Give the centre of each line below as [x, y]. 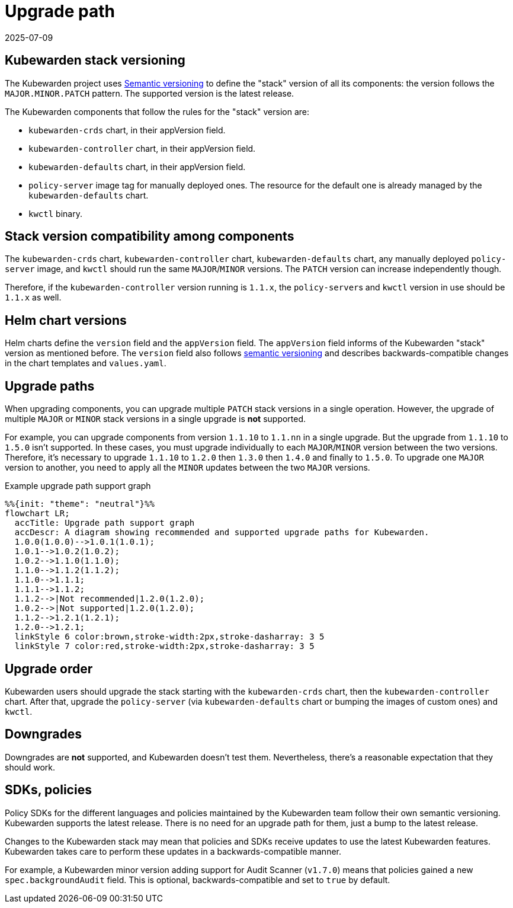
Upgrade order [49, 669]
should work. [30, 767]
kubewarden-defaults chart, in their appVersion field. [137, 167]
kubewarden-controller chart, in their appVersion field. [142, 148]
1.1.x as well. [33, 298]
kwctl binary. [55, 213]
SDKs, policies [48, 790]
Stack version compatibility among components [150, 236]
